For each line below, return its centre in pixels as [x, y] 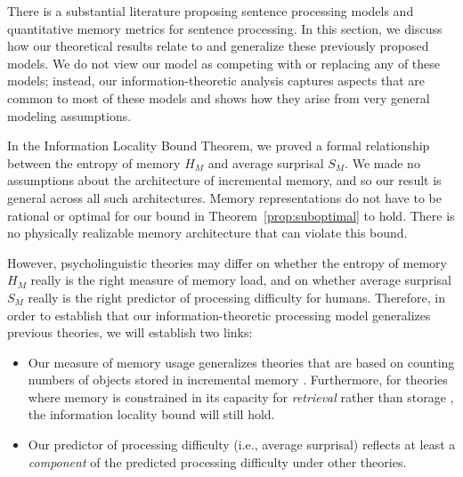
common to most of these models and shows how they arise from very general [219, 97]
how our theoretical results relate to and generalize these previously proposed [218, 46]
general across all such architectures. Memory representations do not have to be [224, 197]
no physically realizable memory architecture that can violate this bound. [207, 233]
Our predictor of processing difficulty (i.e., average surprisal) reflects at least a [242, 445]
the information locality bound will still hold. [151, 414]
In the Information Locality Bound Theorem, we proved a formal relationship [219, 146]
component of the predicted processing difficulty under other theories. [217, 461]
